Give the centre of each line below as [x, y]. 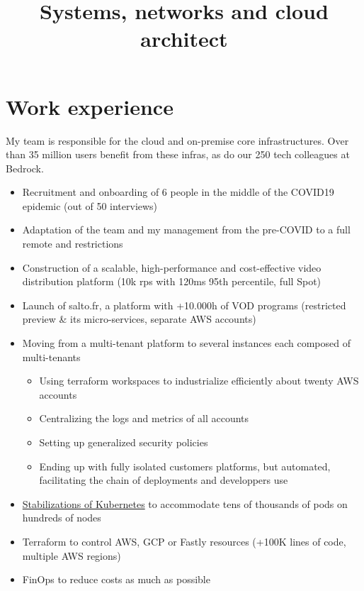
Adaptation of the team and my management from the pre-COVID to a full [186, 230]
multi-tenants [51, 357]
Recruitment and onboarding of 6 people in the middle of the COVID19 [178, 192]
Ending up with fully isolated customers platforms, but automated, [185, 466]
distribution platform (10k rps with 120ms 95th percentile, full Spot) [172, 281]
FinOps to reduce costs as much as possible [116, 579]
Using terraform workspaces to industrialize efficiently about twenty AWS [199, 381]
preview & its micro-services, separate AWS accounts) [139, 319]
